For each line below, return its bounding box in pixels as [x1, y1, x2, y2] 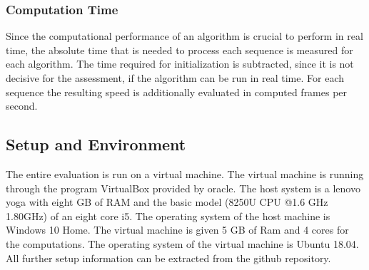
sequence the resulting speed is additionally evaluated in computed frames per [6, 84, 348, 99]
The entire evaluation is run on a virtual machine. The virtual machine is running [6, 166, 364, 181]
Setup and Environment [6, 133, 186, 155]
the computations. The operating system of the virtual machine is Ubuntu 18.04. [6, 236, 359, 251]
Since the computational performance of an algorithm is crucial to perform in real [6, 28, 363, 43]
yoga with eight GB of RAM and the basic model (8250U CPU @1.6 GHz [6, 194, 328, 209]
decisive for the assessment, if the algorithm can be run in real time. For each [6, 71, 345, 85]
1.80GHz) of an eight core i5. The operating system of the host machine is [6, 208, 330, 223]
